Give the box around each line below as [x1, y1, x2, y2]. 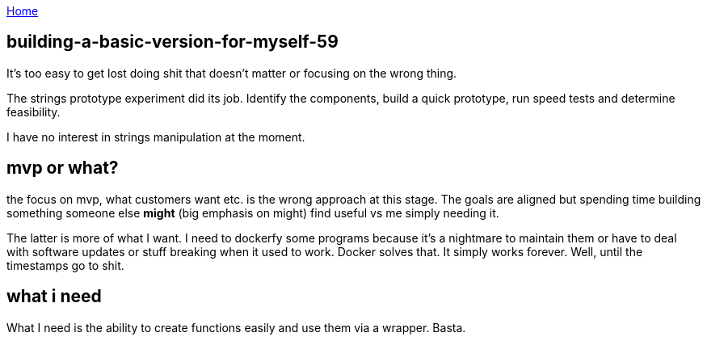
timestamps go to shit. [6, 258, 124, 272]
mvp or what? [6, 158, 119, 179]
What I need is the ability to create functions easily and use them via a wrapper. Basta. [6, 320, 466, 335]
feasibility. [6, 104, 61, 119]
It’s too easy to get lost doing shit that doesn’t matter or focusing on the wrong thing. [6, 65, 457, 80]
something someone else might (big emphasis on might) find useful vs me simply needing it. [6, 205, 499, 220]
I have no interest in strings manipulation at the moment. [6, 129, 305, 144]
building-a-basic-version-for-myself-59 [6, 32, 339, 53]
